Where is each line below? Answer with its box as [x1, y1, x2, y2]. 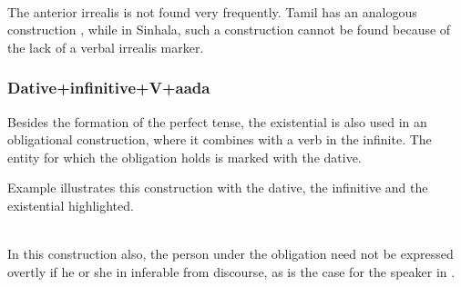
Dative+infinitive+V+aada [7, 76, 210, 99]
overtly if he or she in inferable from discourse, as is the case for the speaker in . [7, 262, 456, 281]
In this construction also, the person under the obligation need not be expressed [7, 244, 454, 263]
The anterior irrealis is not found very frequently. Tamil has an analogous [7, 2, 417, 21]
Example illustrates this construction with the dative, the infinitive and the [7, 178, 428, 197]
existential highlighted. [7, 195, 134, 214]
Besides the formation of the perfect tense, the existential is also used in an [7, 112, 427, 131]
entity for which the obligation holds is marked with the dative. [7, 147, 362, 166]
